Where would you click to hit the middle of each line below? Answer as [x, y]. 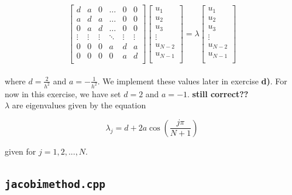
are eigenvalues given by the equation [79, 105]
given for [20, 151]
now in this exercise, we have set [63, 93]
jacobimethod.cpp [55, 184]
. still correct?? [218, 93]
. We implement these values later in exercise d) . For [192, 81]
